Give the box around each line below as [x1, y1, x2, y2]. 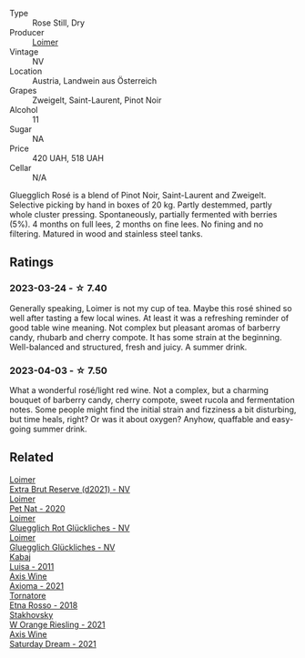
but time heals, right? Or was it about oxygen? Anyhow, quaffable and [9, 413, 270, 424]
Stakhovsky [9, 609, 54, 620]
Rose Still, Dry [32, 17, 85, 28]
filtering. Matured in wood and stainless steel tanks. [9, 228, 203, 239]
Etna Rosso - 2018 [9, 600, 78, 611]
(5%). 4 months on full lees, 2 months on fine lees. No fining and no [9, 218, 264, 229]
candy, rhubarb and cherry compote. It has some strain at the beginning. [9, 331, 282, 342]
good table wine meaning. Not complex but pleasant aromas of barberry [9, 322, 280, 333]
